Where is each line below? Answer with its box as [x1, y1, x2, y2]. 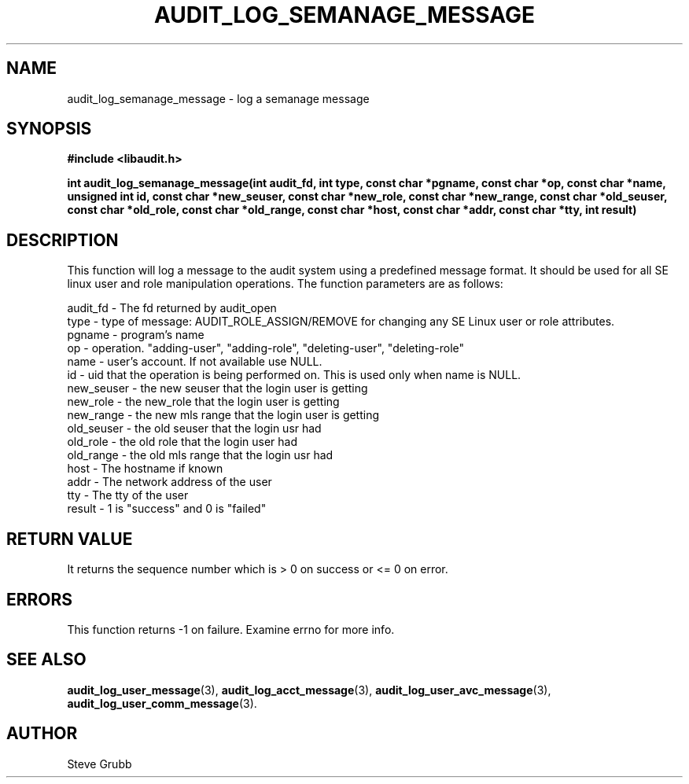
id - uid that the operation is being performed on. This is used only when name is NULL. [67, 368, 521, 382]
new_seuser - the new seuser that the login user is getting [67, 381, 368, 396]
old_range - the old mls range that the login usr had [67, 448, 333, 462]
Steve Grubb [67, 756, 132, 771]
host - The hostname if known [67, 462, 223, 476]
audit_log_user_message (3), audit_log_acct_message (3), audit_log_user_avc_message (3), [67, 683, 551, 697]
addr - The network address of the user [67, 475, 272, 489]
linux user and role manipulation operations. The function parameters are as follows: [67, 277, 503, 291]
